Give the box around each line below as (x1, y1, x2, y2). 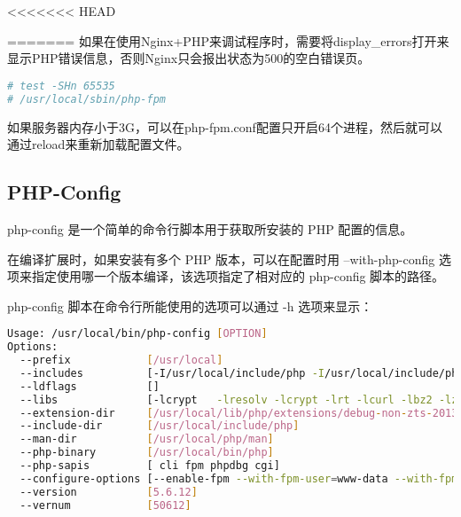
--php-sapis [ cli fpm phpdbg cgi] (20, 459, 280, 473)
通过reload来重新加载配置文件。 (7, 135, 190, 153)
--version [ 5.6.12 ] (20, 485, 198, 498)
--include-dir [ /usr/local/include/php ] (20, 419, 300, 433)
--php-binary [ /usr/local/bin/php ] (20, 446, 274, 459)
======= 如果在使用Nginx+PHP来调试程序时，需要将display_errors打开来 (7, 31, 449, 50)
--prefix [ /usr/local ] (20, 354, 223, 367)
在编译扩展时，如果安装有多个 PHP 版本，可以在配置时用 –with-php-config (7, 249, 435, 268)
